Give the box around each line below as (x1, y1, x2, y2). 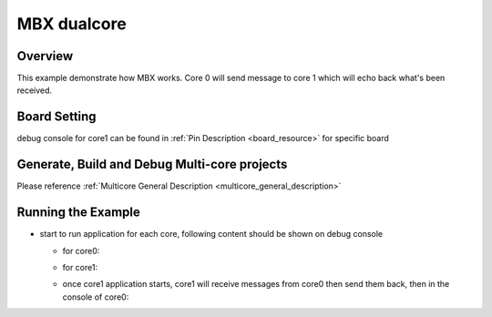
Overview (16, 48, 74, 64)
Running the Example (16, 205, 141, 220)
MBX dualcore (16, 14, 127, 34)
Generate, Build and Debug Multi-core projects (16, 157, 288, 172)
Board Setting (16, 109, 97, 125)
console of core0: (62, 291, 129, 302)
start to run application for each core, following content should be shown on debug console (39, 229, 383, 240)
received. (16, 85, 53, 96)
